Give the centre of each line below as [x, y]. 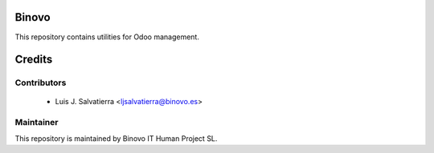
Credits [34, 60]
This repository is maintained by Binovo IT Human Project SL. [116, 138]
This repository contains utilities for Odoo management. [107, 37]
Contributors [41, 83]
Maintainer [37, 123]
